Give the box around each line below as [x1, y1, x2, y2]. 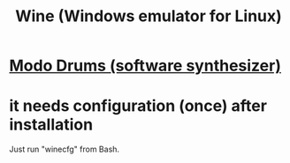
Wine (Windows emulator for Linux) [14, 6, 283, 26]
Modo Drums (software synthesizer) [9, 56, 281, 76]
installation [9, 115, 94, 135]
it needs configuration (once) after [9, 96, 268, 116]
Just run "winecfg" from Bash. [9, 144, 120, 155]
